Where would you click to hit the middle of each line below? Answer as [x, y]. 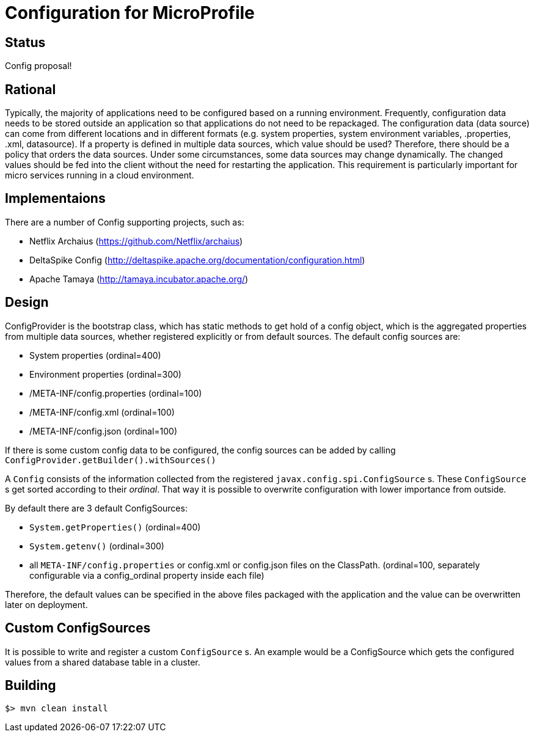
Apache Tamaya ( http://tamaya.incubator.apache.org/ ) [139, 279]
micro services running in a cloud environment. [100, 175]
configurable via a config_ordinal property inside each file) [147, 575]
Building [31, 685]
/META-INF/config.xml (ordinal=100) [102, 412]
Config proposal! [38, 66]
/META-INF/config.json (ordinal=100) [104, 431]
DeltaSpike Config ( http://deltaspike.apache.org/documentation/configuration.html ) [197, 260]
